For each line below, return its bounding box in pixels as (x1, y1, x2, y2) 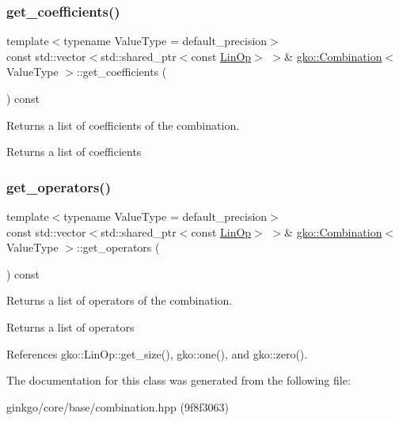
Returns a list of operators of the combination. (6, 292, 233, 309)
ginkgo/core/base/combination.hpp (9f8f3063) (6, 398, 229, 415)
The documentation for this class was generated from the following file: (6, 372, 351, 389)
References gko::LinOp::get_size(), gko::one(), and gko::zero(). (6, 345, 308, 362)
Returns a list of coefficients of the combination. (6, 116, 240, 133)
